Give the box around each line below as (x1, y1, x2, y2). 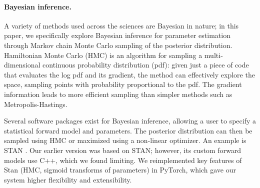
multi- (204, 49, 223, 60)
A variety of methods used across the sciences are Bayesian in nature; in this (4, 20, 239, 30)
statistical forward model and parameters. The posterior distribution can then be (4, 125, 252, 135)
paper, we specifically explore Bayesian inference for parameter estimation (4, 30, 230, 40)
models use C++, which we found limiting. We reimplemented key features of (4, 154, 242, 165)
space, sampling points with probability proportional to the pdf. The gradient (4, 79, 242, 89)
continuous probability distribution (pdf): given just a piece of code (42, 59, 249, 70)
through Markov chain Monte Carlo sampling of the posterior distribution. (4, 39, 232, 50)
